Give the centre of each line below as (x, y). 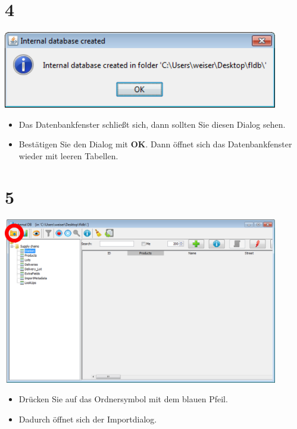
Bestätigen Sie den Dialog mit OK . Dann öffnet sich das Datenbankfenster (155, 144)
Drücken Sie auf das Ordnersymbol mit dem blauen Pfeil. (123, 399)
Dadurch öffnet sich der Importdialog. (88, 419)
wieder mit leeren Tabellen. (68, 155)
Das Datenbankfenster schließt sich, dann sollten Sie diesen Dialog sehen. (152, 124)
